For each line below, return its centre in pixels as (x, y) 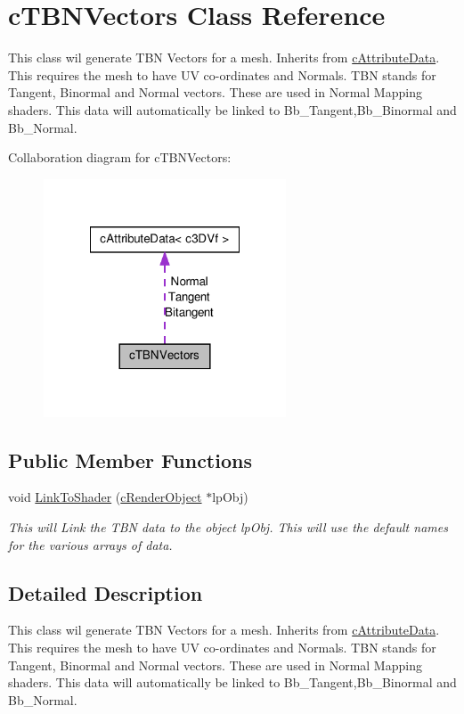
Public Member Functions (130, 460)
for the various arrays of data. (90, 544)
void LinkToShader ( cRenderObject (105, 497)
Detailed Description (106, 592)
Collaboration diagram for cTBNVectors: (120, 157)
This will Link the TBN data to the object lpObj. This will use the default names (228, 526)
